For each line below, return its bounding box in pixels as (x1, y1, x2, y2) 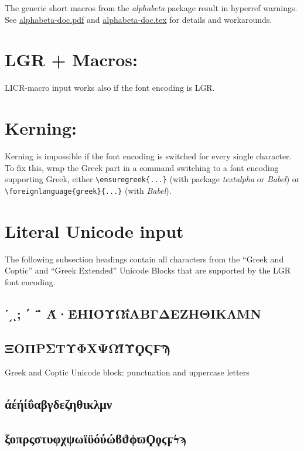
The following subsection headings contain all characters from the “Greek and (5, 252, 284, 265)
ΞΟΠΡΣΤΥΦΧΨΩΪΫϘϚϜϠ (5, 339, 170, 357)
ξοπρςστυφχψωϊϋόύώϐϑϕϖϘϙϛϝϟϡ (5, 429, 186, 447)
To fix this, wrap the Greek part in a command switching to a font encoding (5, 161, 279, 173)
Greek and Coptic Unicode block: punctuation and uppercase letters (5, 366, 250, 378)
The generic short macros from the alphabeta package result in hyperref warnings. (5, 2, 298, 13)
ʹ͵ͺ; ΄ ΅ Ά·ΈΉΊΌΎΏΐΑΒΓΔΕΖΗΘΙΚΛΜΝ (5, 304, 261, 322)
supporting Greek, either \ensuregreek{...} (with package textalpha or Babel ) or (5, 173, 300, 185)
